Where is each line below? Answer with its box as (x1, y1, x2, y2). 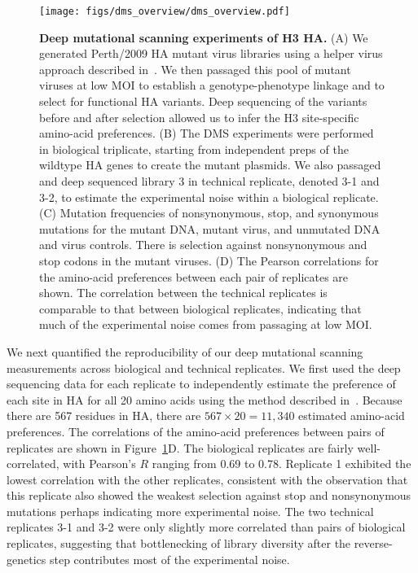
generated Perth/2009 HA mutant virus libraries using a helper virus (39, 45, 383, 62)
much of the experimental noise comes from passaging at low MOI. (39, 316, 372, 333)
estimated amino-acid (298, 407, 405, 424)
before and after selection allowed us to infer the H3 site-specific (39, 108, 359, 125)
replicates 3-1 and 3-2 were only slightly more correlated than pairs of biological (7, 518, 406, 536)
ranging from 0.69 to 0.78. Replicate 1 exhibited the (152, 455, 411, 472)
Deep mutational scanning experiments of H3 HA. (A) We (39, 28, 368, 46)
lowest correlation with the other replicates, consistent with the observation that (7, 470, 408, 488)
